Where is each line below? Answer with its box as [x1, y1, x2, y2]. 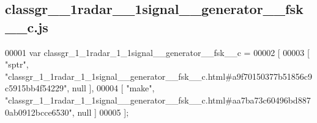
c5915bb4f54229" [5, 82, 67, 94]
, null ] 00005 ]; [72, 105, 129, 118]
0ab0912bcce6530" [5, 105, 72, 118]
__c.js [5, 17, 48, 36]
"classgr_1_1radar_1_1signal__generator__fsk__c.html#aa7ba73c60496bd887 [5, 93, 311, 106]
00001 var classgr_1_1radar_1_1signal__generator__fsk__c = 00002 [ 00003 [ [5, 46, 310, 58]
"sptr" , [5, 58, 29, 71]
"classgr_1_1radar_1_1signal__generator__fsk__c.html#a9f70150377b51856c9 [5, 69, 312, 82]
